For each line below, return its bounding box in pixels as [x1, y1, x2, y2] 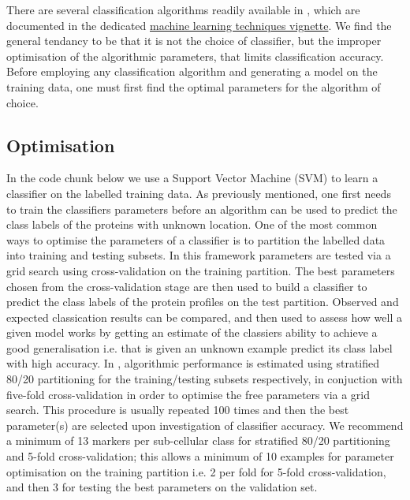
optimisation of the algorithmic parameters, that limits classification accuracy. [6, 47, 384, 64]
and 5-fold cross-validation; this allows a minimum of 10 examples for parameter [6, 448, 394, 465]
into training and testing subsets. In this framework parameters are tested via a [6, 247, 391, 263]
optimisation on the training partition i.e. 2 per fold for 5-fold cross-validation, [6, 463, 386, 479]
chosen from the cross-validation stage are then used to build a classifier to [6, 278, 367, 294]
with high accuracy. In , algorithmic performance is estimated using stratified [6, 355, 380, 371]
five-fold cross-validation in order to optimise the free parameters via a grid [6, 386, 371, 402]
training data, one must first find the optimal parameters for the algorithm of [6, 78, 381, 95]
